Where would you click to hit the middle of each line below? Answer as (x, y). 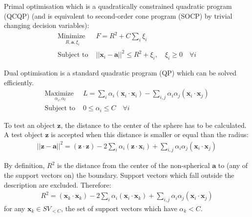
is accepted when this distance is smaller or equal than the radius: (150, 134)
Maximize (59, 94)
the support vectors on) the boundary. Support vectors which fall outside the (119, 175)
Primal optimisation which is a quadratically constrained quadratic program (118, 6)
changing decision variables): (47, 25)
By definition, (24, 165)
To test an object (30, 125)
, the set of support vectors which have (119, 208)
